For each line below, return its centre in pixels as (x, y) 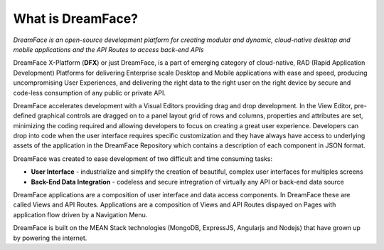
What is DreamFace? (76, 19)
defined (25, 116)
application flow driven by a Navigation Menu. (80, 214)
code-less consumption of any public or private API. (90, 93)
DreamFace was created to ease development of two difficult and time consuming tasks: (143, 158)
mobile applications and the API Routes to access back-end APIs (108, 49)
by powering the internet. (50, 238)
